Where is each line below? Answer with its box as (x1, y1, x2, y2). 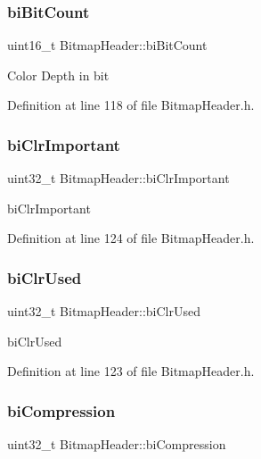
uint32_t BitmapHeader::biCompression (7, 435, 226, 454)
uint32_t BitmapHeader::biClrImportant (7, 169, 230, 188)
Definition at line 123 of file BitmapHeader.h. (7, 362, 255, 380)
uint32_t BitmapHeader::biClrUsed (7, 302, 200, 321)
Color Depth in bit (7, 65, 110, 84)
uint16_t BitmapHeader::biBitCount (7, 36, 208, 54)
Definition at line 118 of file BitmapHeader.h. (7, 96, 255, 114)
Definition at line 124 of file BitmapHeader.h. (7, 229, 255, 247)
